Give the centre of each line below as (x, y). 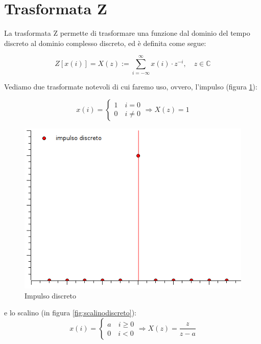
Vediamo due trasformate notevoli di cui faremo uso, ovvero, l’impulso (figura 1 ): (131, 87)
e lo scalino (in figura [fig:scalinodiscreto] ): (70, 313)
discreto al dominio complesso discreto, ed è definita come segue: (105, 43)
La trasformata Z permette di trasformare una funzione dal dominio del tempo (127, 33)
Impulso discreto (50, 295)
